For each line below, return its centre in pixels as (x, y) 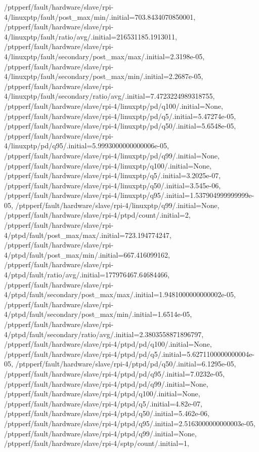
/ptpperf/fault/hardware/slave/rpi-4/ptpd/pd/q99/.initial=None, (106, 383)
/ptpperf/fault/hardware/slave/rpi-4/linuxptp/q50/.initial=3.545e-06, (113, 185)
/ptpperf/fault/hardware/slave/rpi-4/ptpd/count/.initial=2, (97, 215)
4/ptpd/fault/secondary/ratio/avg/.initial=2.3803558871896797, (104, 334)
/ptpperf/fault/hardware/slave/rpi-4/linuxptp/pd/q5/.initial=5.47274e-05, (120, 116)
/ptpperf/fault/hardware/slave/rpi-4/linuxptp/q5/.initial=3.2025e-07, (113, 175)
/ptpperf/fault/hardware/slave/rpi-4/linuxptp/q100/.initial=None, (108, 165)
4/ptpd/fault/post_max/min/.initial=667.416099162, (87, 254)
